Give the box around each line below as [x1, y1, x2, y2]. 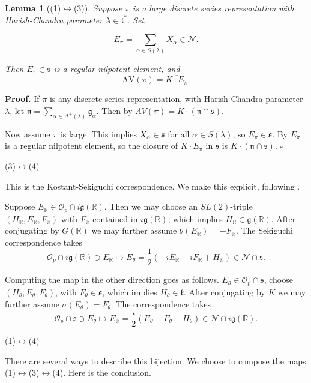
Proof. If [5, 92, 40, 105]
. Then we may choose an [104, 200, 198, 213]
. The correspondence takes [110, 297, 211, 310]
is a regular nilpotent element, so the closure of [5, 139, 178, 152]
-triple [230, 200, 253, 213]
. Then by [96, 104, 133, 116]
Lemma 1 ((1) [5, 2, 61, 14]
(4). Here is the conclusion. [52, 366, 151, 379]
